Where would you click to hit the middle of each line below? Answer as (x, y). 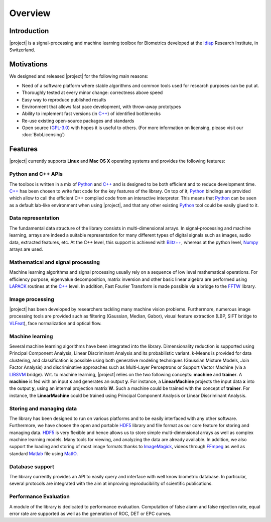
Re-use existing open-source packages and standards (78, 121)
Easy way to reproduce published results (64, 99)
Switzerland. (22, 50)
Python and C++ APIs (36, 174)
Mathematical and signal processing (55, 262)
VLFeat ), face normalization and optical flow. (55, 323)
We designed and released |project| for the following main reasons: (79, 76)
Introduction (29, 31)
